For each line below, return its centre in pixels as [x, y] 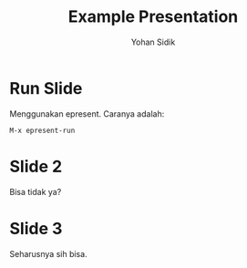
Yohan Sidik [153, 42]
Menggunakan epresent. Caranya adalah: [87, 113]
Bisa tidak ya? [36, 191]
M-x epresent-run [42, 130]
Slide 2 [36, 166]
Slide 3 [36, 228]
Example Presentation [153, 17]
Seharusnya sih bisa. [49, 253]
